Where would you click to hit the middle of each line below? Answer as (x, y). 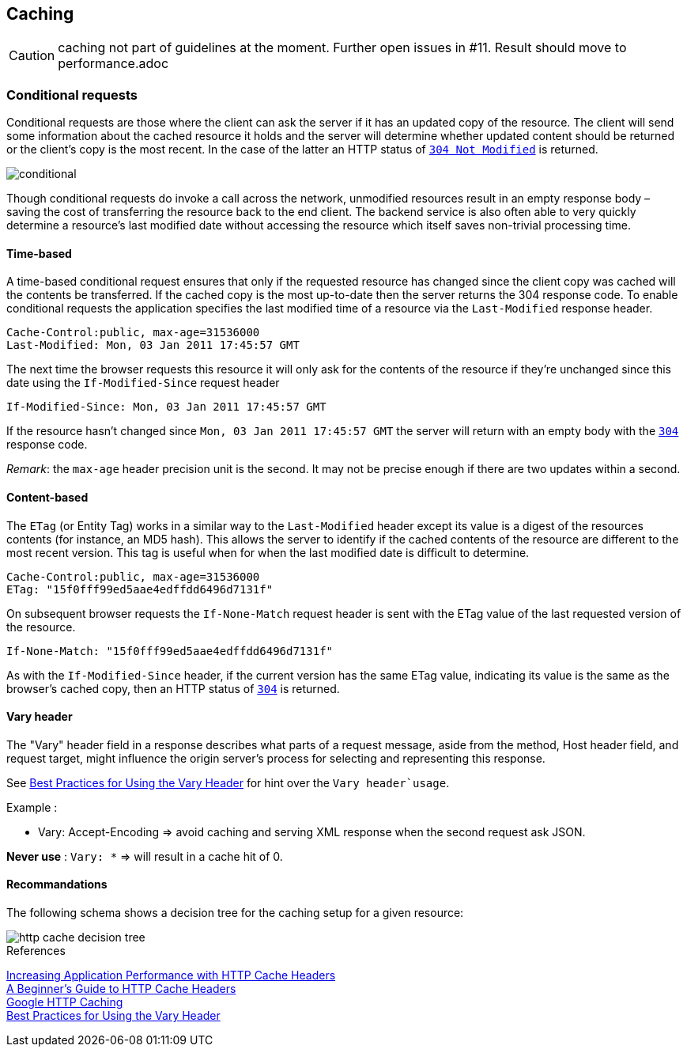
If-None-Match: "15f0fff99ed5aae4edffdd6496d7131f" (170, 651)
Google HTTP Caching (65, 1002)
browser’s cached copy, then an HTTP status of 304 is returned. (173, 688)
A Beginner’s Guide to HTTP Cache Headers (121, 989)
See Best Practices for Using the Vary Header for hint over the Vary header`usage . (228, 782)
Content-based (47, 497)
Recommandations (57, 884)
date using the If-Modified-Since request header (143, 383)
